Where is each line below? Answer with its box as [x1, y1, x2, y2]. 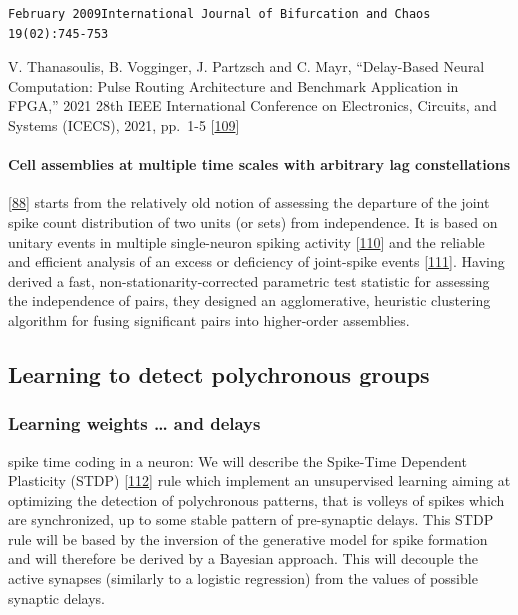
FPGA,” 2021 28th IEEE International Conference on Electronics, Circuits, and [8, 95, 497, 116]
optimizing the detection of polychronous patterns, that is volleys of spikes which [8, 489, 505, 510]
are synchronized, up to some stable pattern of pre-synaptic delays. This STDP [8, 509, 494, 530]
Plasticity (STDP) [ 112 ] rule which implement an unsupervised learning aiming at [8, 470, 511, 491]
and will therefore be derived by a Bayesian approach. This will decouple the [8, 548, 478, 569]
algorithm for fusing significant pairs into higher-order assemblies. [8, 309, 410, 330]
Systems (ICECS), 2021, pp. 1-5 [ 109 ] [8, 114, 240, 135]
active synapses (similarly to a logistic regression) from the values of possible [8, 568, 478, 589]
